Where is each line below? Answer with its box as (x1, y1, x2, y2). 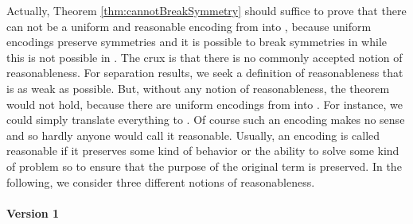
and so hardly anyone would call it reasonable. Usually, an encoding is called (6, 126, 380, 143)
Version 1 (6, 204, 60, 221)
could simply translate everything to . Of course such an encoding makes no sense (6, 111, 405, 128)
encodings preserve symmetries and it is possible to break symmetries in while (6, 33, 388, 50)
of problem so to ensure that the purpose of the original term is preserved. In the (6, 157, 402, 174)
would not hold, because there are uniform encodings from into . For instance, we (6, 95, 403, 112)
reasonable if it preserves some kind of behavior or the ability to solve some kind (6, 142, 399, 159)
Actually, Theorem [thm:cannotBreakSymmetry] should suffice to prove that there (6, 2, 407, 18)
